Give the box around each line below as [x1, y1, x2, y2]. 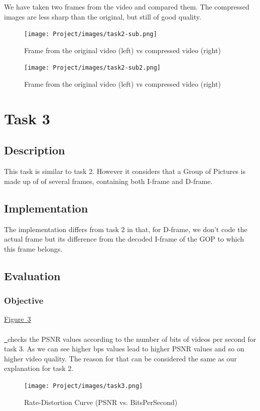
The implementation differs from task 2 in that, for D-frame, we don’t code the [4, 224, 247, 234]
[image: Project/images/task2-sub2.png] [24, 64, 161, 72]
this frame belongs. [4, 243, 63, 254]
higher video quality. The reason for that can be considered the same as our [4, 353, 237, 363]
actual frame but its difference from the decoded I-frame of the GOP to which [4, 234, 244, 244]
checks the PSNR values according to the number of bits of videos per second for [8, 333, 256, 344]
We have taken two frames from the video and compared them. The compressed [4, 2, 249, 12]
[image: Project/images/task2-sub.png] [24, 31, 157, 38]
